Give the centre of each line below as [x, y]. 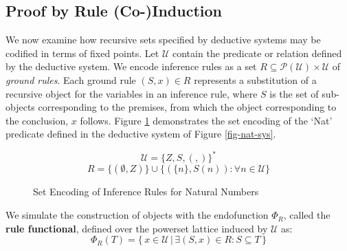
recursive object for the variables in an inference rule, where [132, 93]
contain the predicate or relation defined [257, 53]
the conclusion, [37, 120]
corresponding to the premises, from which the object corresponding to [187, 107]
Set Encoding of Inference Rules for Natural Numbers [146, 192]
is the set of [294, 93]
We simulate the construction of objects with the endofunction [137, 215]
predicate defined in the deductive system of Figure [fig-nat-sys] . [141, 134]
